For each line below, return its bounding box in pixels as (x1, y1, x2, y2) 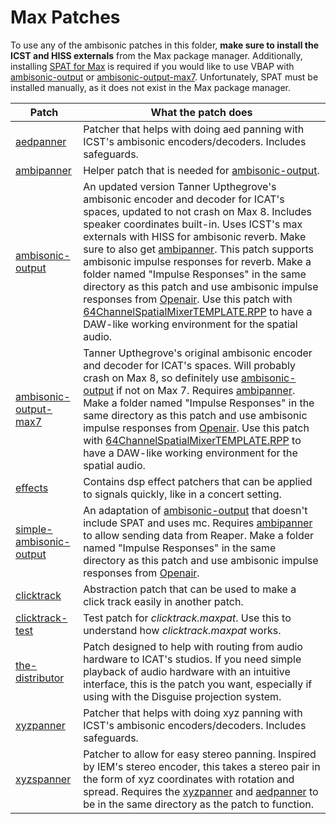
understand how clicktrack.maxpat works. (83, 623, 282, 637)
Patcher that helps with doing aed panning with (83, 122, 305, 136)
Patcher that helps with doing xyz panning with (83, 706, 303, 720)
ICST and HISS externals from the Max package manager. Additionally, (10, 49, 303, 61)
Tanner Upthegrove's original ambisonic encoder (83, 346, 313, 360)
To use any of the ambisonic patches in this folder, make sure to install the (10, 39, 319, 51)
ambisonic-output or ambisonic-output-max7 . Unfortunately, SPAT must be (10, 71, 319, 83)
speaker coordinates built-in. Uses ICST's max (83, 217, 303, 231)
